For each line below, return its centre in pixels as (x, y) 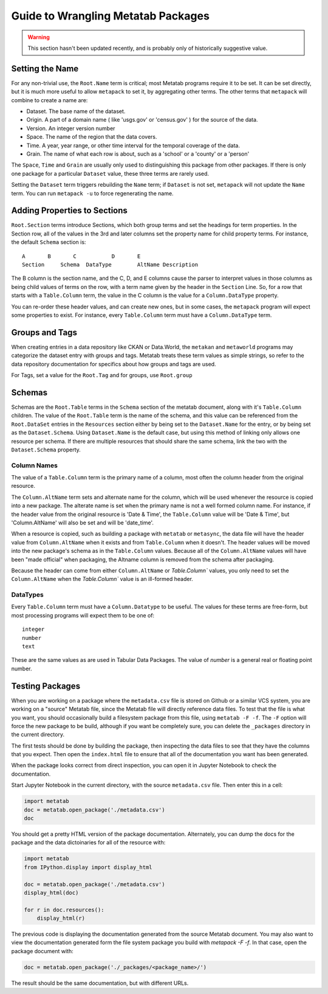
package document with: (42, 951)
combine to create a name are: (50, 100)
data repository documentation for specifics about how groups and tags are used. (114, 364)
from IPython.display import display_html (88, 867)
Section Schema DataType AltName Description (110, 265)
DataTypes (27, 595)
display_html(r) (61, 918)
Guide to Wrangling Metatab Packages (110, 16)
